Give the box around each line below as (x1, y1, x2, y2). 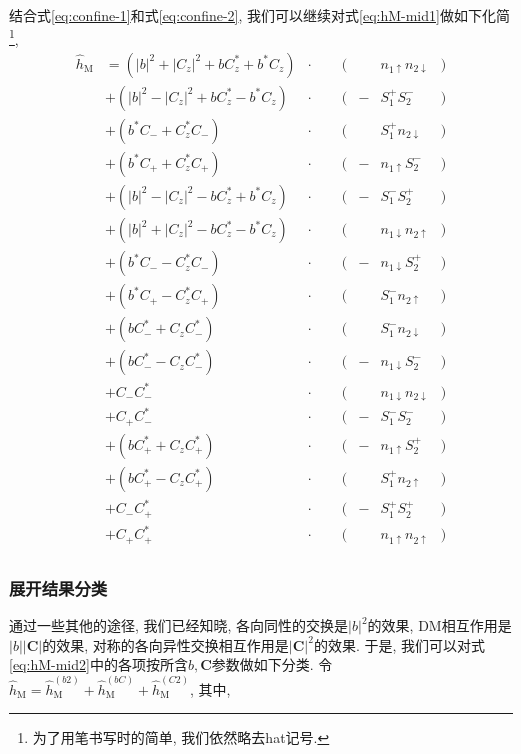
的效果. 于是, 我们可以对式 (313, 634, 485, 655)
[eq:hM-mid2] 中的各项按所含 (9, 654, 188, 675)
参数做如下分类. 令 (211, 654, 333, 675)
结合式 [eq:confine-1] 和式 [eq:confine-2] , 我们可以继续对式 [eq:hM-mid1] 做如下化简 (9, 5, 510, 25)
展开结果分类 (9, 575, 108, 600)
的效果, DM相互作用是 (367, 615, 512, 636)
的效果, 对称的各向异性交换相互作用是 (42, 634, 289, 655)
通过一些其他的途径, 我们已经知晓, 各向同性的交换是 (9, 615, 349, 636)
